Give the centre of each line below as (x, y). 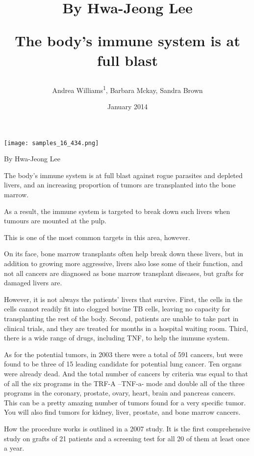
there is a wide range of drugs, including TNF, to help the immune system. (117, 338)
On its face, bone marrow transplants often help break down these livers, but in (124, 254)
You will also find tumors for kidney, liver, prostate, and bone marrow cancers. (122, 412)
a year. (14, 448)
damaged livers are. (33, 283)
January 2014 (127, 106)
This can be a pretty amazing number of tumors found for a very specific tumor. (125, 402)
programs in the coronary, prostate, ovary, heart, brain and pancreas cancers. (120, 393)
